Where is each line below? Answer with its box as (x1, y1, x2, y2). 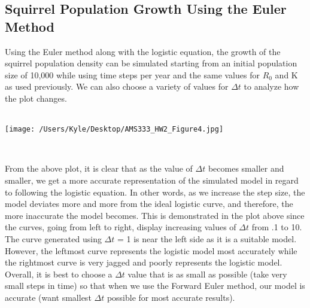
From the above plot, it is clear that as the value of (5, 162, 193, 175)
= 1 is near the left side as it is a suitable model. (117, 232, 297, 245)
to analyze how (244, 80, 299, 93)
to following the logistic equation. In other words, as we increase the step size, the (5, 185, 305, 198)
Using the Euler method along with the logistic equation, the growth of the (5, 45, 281, 57)
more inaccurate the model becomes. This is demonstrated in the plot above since (5, 209, 305, 221)
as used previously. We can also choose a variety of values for (5, 80, 229, 93)
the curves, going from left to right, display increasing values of (5, 221, 236, 233)
